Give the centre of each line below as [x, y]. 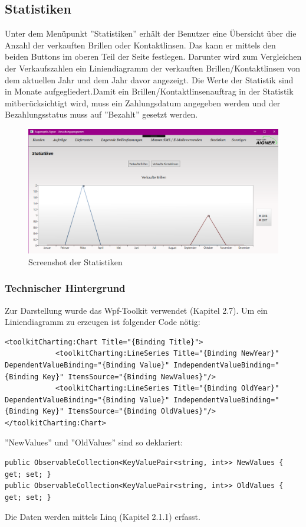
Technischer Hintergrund [65, 288]
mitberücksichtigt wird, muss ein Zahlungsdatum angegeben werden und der [143, 103]
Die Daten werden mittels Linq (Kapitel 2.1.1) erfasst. [103, 517]
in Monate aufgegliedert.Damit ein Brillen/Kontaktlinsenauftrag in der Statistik [149, 91]
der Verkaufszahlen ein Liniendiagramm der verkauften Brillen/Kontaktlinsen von [152, 68]
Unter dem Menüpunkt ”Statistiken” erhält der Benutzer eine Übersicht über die [151, 33]
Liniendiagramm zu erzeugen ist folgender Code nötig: [103, 322]
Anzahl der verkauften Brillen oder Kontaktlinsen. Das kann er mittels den [140, 45]
